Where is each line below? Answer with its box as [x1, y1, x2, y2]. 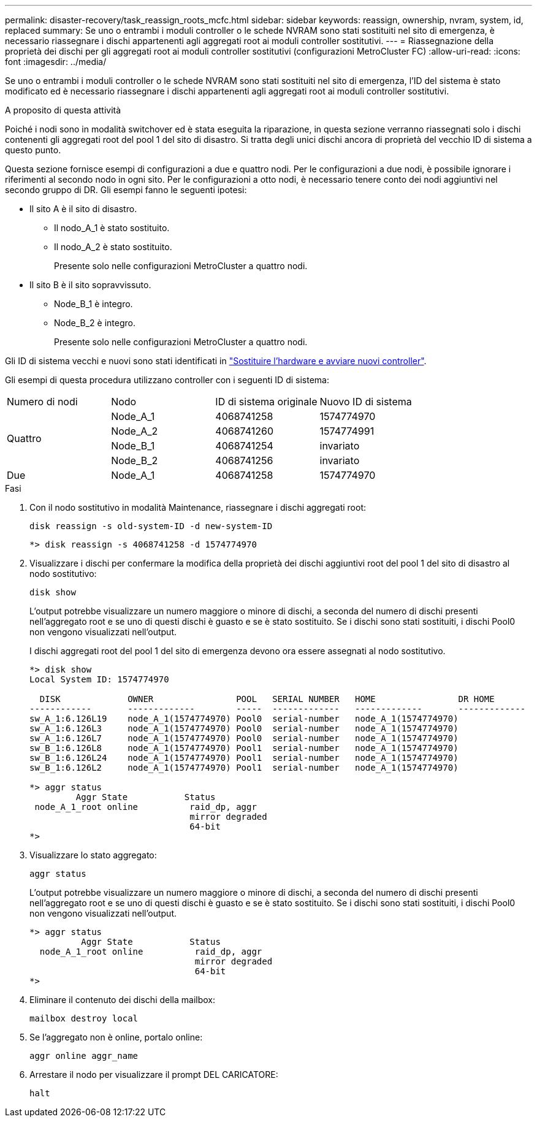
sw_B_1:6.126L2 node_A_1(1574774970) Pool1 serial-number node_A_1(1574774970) [29, 763, 459, 773]
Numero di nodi [7, 395, 78, 408]
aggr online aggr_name [29, 1051, 139, 1061]
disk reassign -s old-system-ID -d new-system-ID [29, 521, 273, 531]
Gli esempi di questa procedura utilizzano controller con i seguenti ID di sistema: [5, 375, 329, 385]
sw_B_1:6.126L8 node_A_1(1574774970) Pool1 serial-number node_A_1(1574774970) [29, 743, 459, 753]
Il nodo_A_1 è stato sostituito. [54, 223, 170, 233]
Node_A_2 [111, 425, 158, 437]
